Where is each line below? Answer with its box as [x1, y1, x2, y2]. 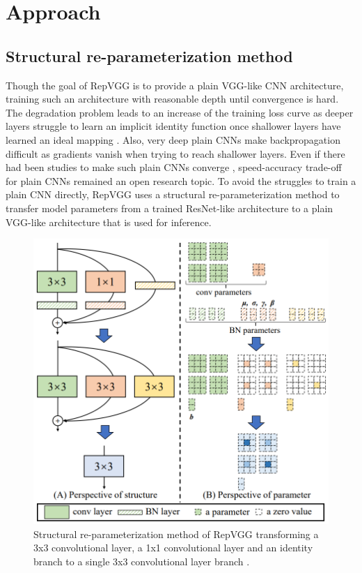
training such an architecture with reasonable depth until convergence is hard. [6, 91, 339, 106]
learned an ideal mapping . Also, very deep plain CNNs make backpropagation [6, 132, 340, 147]
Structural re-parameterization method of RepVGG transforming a [33, 526, 319, 541]
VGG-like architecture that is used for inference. [6, 214, 212, 229]
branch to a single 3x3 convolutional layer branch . [33, 553, 250, 568]
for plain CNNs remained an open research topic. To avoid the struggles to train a [6, 173, 356, 188]
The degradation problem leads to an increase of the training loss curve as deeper [6, 105, 354, 119]
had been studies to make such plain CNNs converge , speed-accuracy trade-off [6, 160, 342, 174]
